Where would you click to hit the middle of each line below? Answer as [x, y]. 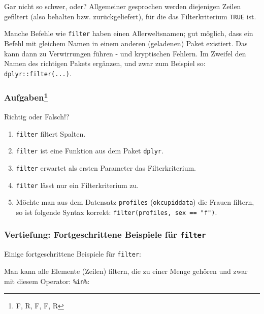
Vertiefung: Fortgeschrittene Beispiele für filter [105, 234]
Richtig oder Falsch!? [37, 117]
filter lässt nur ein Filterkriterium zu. [77, 185]
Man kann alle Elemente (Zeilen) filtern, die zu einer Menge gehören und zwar [126, 271]
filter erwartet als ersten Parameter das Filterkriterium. [106, 167]
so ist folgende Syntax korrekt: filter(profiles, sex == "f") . [117, 212]
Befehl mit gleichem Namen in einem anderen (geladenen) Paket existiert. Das [126, 43]
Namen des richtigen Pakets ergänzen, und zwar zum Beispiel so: [105, 63]
